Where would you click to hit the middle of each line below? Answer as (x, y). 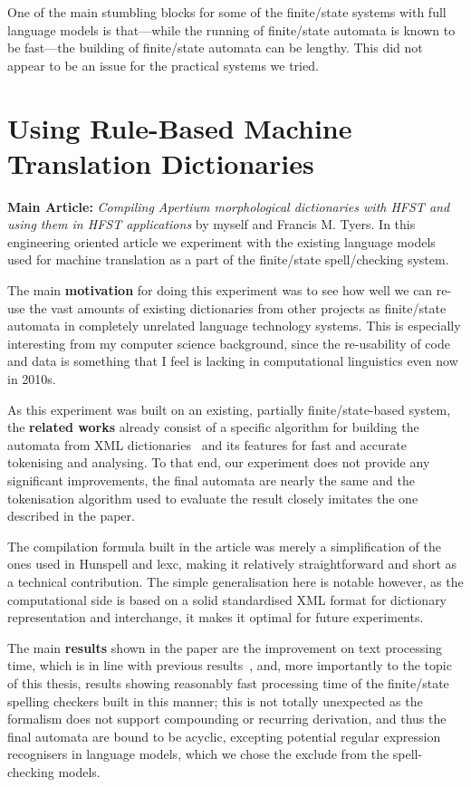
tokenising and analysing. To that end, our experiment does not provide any (219, 462)
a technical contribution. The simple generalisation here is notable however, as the (235, 581)
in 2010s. (32, 379)
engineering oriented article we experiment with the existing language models (221, 241)
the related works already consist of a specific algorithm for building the (213, 427)
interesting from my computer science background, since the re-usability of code (229, 343)
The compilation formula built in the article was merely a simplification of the (224, 546)
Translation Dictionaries (161, 163)
